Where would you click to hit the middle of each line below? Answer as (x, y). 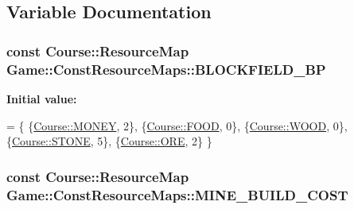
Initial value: (42, 98)
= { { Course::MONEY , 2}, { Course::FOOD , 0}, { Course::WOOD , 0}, (177, 125)
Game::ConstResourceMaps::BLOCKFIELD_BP (166, 69)
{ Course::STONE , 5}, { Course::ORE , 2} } (109, 141)
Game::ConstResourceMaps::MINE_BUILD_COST (177, 194)
